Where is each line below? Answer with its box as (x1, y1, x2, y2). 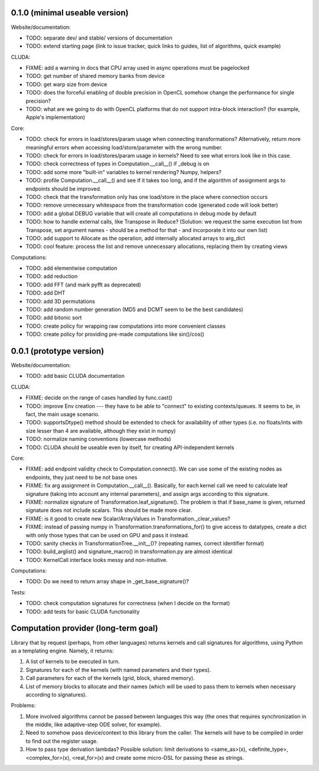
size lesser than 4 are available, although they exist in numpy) (25, 427, 176, 434)
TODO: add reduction (25, 273, 78, 280)
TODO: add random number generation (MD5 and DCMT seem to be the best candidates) (25, 306, 243, 313)
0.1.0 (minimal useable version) (11, 8, 129, 18)
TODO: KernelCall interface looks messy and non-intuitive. (25, 556, 168, 563)
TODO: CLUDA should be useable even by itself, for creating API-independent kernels (25, 443, 235, 451)
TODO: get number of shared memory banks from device (25, 73, 165, 80)
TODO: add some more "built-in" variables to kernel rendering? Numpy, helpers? (25, 168, 222, 175)
